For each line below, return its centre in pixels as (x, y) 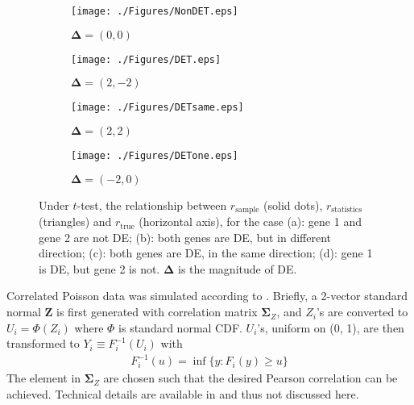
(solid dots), (293, 205)
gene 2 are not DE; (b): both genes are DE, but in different (185, 237)
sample (247, 210)
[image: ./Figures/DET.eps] (146, 59)
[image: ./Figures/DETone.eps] (155, 155)
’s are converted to (362, 312)
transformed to (43, 343)
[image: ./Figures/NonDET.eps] (155, 11)
